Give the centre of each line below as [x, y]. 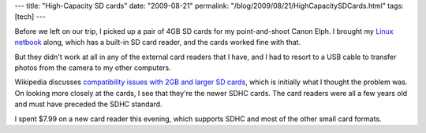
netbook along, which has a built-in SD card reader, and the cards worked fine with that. [158, 42]
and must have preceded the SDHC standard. [88, 104]
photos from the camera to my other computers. [93, 68]
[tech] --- [30, 17]
